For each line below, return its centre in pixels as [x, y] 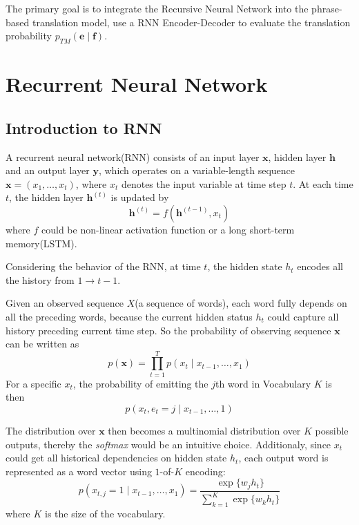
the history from [40, 279]
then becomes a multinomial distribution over [204, 430]
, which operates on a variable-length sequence [197, 170]
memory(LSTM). [41, 243]
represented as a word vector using [79, 471]
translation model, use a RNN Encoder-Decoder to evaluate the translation [191, 22]
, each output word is [283, 458]
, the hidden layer [46, 197]
